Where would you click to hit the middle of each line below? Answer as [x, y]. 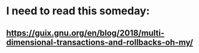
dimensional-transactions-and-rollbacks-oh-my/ [99, 42]
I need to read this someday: [78, 11]
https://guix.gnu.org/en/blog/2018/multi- [85, 33]
